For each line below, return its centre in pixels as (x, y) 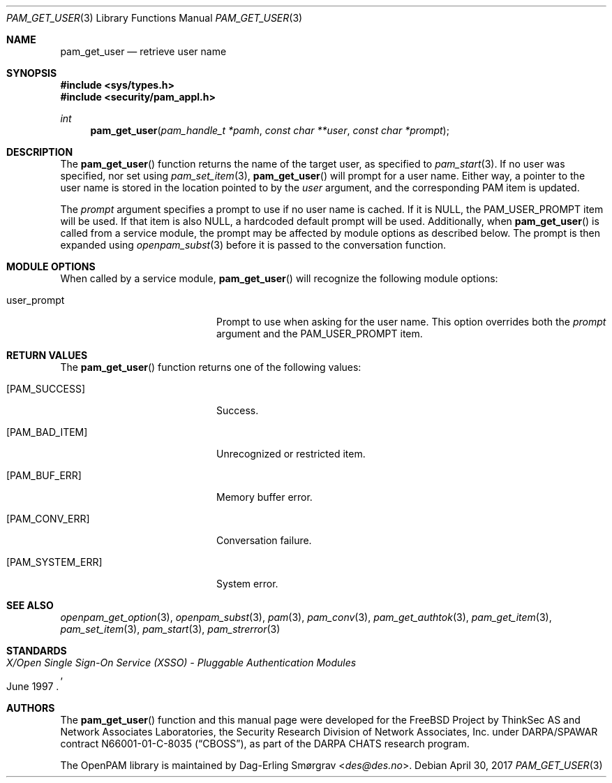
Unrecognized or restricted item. (291, 454)
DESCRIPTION (40, 152)
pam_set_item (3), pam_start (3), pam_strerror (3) (170, 629)
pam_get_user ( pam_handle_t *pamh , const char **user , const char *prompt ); (270, 130)
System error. (247, 584)
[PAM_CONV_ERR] (48, 519)
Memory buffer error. (264, 497)
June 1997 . (33, 686)
